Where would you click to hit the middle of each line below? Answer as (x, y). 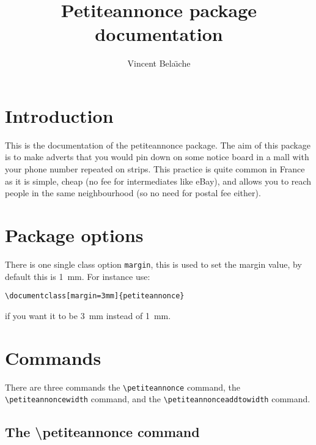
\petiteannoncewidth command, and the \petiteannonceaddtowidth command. (158, 399)
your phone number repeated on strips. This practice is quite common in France (155, 169)
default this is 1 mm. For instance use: (78, 276)
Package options (74, 235)
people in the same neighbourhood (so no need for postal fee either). (133, 193)
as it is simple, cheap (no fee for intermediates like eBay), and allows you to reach (158, 181)
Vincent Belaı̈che (159, 63)
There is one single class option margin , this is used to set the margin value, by (153, 264)
